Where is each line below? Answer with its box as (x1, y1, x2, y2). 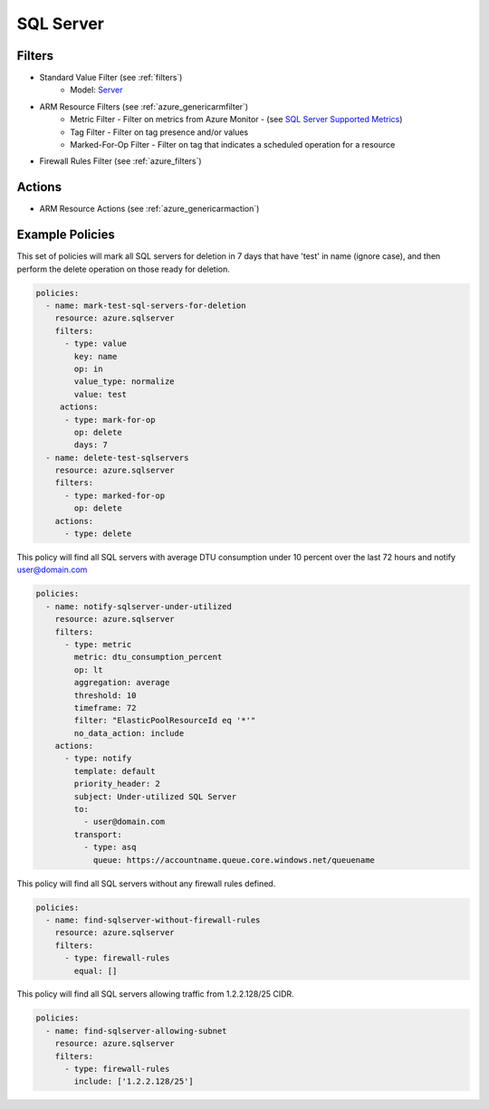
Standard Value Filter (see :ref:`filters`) (39, 72, 183, 83)
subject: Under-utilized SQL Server (73, 791, 237, 801)
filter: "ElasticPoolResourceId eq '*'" (73, 715, 256, 726)
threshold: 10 (73, 690, 137, 701)
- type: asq (82, 842, 137, 853)
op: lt (73, 664, 103, 674)
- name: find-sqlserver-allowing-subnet (45, 1026, 227, 1036)
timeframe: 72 (73, 703, 137, 712)
